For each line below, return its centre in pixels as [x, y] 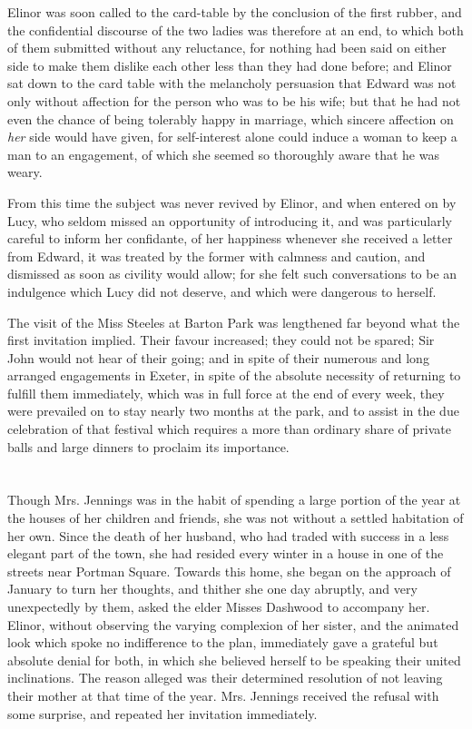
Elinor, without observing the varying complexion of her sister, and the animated [233, 624]
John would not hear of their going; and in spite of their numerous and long [218, 357]
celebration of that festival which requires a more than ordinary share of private [230, 429]
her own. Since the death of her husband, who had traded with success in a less [228, 535]
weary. [25, 172]
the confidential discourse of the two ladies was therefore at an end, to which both [236, 30]
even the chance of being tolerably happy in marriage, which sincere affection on [231, 118]
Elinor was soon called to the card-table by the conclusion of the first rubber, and [235, 12]
